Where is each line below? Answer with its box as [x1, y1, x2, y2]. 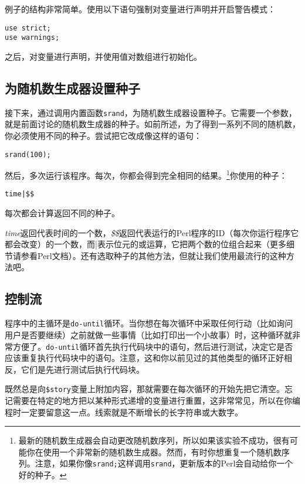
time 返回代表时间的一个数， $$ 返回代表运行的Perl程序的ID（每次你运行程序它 [5, 226, 299, 238]
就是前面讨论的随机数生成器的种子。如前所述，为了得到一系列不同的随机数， [5, 118, 300, 130]
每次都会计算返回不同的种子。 [5, 207, 120, 219]
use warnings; [5, 33, 60, 42]
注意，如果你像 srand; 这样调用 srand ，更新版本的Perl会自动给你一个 [35, 457, 293, 469]
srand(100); [5, 150, 51, 159]
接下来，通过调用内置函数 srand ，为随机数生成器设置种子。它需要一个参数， [5, 106, 297, 118]
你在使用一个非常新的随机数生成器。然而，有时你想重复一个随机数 [26, 445, 282, 458]
